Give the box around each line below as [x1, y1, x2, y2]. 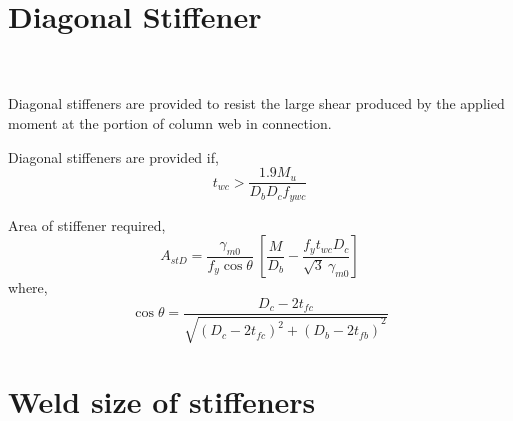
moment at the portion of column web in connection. [8, 112, 332, 133]
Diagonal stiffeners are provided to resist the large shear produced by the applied [8, 93, 505, 114]
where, [8, 277, 48, 298]
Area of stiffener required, [8, 214, 166, 235]
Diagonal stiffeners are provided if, [8, 146, 219, 167]
